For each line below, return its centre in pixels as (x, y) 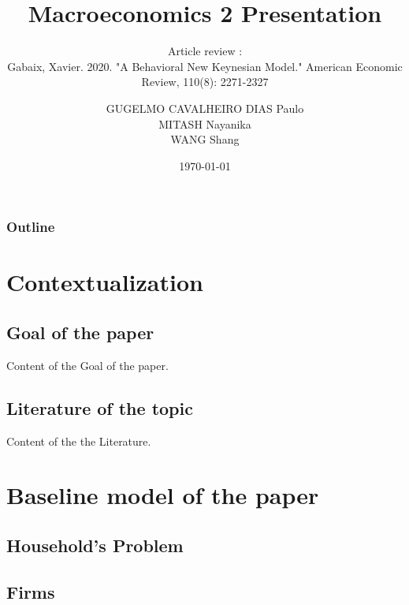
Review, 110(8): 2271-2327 (205, 82)
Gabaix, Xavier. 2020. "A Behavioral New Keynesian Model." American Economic (205, 66)
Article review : (205, 51)
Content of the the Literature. (79, 441)
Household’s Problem (95, 545)
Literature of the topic (100, 407)
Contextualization (105, 282)
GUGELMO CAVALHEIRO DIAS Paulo (205, 108)
